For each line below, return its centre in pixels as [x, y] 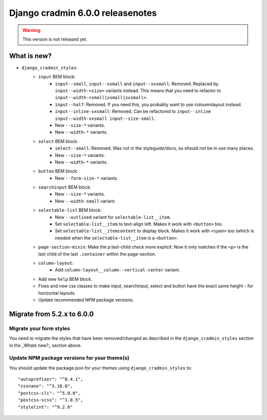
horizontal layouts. [57, 293]
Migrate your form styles [40, 328]
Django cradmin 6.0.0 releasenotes [83, 13]
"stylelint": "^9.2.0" [45, 407]
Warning [31, 30]
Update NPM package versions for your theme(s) [69, 358]
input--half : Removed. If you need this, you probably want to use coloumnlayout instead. [149, 105]
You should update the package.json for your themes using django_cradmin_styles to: [101, 368]
